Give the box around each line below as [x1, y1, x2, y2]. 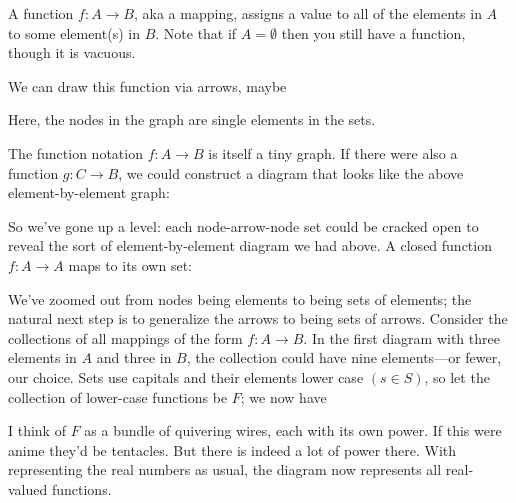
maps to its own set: [68, 254, 192, 275]
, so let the [424, 366, 490, 387]
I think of [8, 420, 66, 441]
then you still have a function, [281, 22, 466, 43]
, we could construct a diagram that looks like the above [118, 162, 464, 183]
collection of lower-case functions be [8, 386, 228, 407]
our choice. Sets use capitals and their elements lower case [8, 366, 364, 387]
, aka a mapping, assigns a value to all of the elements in [134, 3, 482, 23]
